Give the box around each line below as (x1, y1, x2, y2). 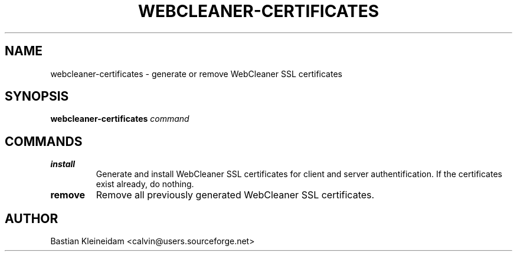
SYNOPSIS (5, 89, 69, 104)
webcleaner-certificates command (50, 114, 189, 124)
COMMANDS (5, 134, 83, 149)
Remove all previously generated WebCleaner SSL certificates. (96, 189, 375, 201)
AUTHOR (5, 211, 58, 226)
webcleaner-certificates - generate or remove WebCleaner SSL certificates (50, 68, 342, 79)
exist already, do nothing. (96, 179, 194, 189)
